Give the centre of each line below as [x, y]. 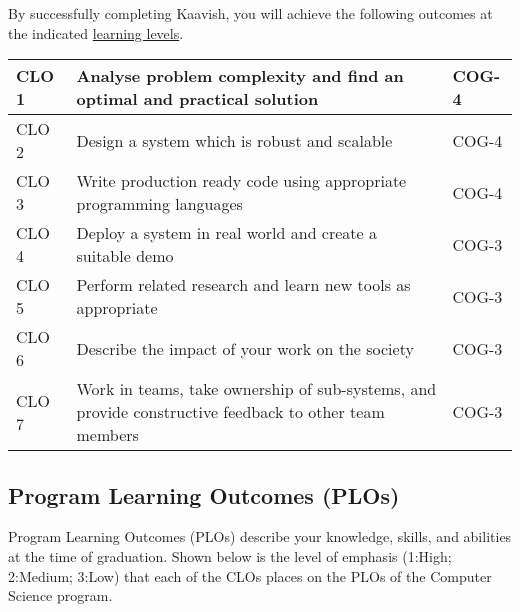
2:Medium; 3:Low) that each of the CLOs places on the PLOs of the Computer [250, 575]
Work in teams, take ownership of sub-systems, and [256, 389]
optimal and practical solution [197, 99]
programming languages [159, 204]
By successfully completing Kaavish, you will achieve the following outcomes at [250, 13]
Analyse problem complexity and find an [240, 76]
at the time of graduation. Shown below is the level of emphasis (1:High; [230, 555]
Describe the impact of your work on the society [245, 348]
